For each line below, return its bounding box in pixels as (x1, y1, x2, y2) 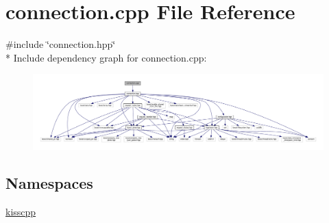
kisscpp (5, 204, 36, 218)
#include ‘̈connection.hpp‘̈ (5, 37, 116, 51)
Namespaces (5, 172, 93, 193)
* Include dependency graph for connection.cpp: (5, 50, 207, 64)
